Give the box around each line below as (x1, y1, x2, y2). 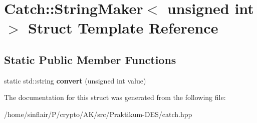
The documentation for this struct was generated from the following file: (4, 92, 226, 102)
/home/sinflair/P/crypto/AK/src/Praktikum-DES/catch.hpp (4, 108, 192, 119)
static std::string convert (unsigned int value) (4, 75, 146, 85)
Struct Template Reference (28, 17, 218, 38)
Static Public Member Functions (4, 51, 176, 67)
